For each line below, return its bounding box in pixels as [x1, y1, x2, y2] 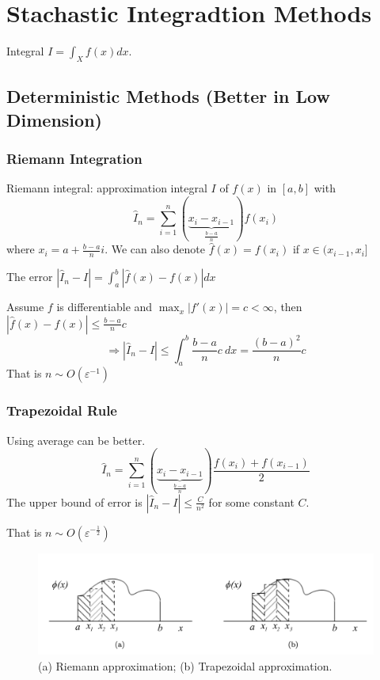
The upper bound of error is [6, 493, 142, 510]
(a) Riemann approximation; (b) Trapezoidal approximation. [38, 657, 332, 674]
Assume [6, 298, 44, 315]
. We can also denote [104, 241, 205, 257]
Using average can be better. [6, 431, 146, 448]
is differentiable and [56, 298, 153, 315]
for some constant [208, 493, 294, 510]
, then [273, 298, 302, 315]
